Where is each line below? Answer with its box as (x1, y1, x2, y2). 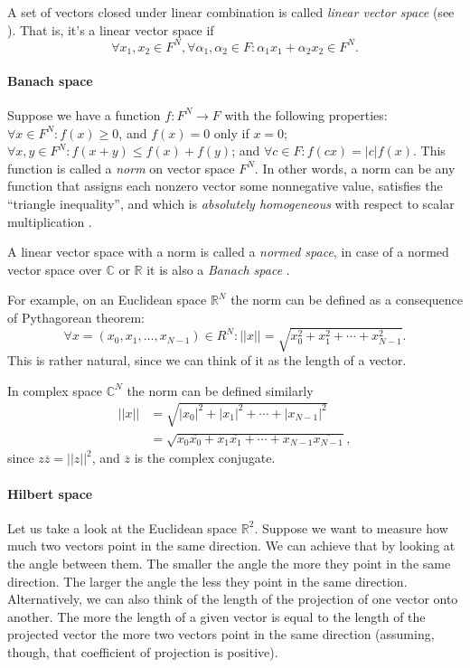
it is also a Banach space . (146, 259, 290, 278)
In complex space (7, 381, 103, 400)
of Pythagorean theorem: (7, 307, 145, 326)
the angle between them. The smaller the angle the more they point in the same (7, 553, 451, 572)
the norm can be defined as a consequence (230, 290, 464, 309)
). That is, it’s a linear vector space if (7, 20, 214, 39)
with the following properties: (224, 105, 388, 124)
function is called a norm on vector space (7, 158, 235, 177)
